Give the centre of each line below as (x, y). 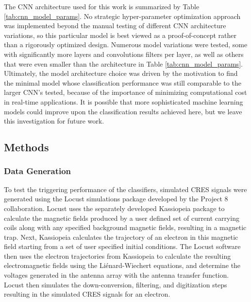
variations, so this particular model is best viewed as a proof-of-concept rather (120, 35)
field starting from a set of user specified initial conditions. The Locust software (122, 246)
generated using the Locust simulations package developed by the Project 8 (116, 199)
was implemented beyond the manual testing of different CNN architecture (115, 26)
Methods (26, 147)
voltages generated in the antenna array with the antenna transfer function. (117, 275)
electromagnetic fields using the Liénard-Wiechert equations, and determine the (122, 265)
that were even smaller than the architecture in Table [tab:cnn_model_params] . (123, 63)
